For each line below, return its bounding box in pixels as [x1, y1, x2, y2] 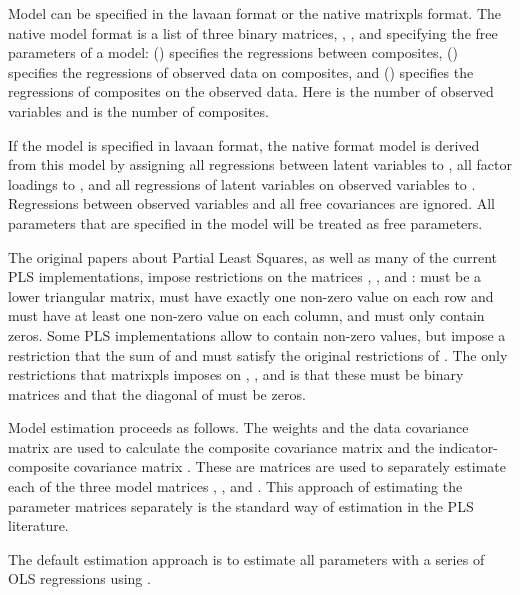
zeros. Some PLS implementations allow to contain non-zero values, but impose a [8, 324, 506, 345]
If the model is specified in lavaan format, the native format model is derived [8, 134, 480, 155]
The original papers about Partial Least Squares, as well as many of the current [8, 246, 498, 267]
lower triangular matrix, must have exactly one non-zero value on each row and [8, 285, 494, 306]
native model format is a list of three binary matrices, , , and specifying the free [8, 22, 498, 43]
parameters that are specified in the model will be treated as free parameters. [8, 212, 483, 233]
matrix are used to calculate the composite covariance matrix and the [8, 436, 435, 457]
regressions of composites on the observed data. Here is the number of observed [8, 81, 494, 102]
